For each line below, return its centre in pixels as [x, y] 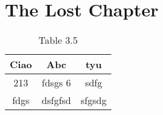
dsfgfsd [56, 100]
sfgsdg [94, 100]
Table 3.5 [58, 40]
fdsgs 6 [56, 83]
